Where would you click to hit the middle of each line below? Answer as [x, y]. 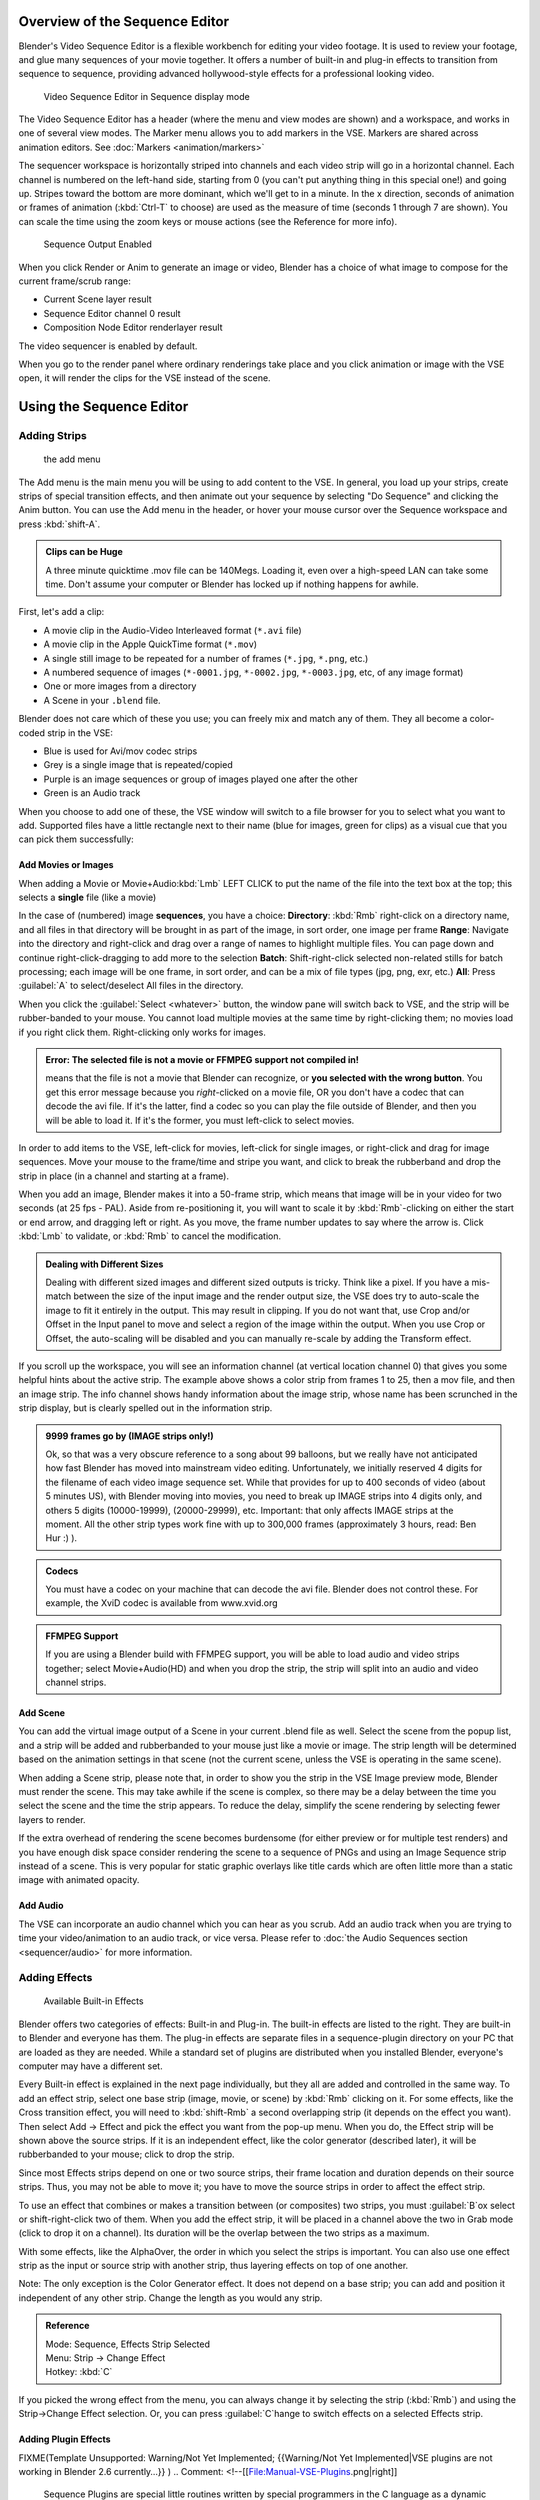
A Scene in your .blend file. [102, 700]
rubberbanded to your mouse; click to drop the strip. [126, 2154]
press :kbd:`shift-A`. [59, 524]
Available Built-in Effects [93, 2001]
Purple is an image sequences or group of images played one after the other [201, 779]
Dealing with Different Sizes [104, 1264]
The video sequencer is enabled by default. [108, 346]
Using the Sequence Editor [103, 406]
